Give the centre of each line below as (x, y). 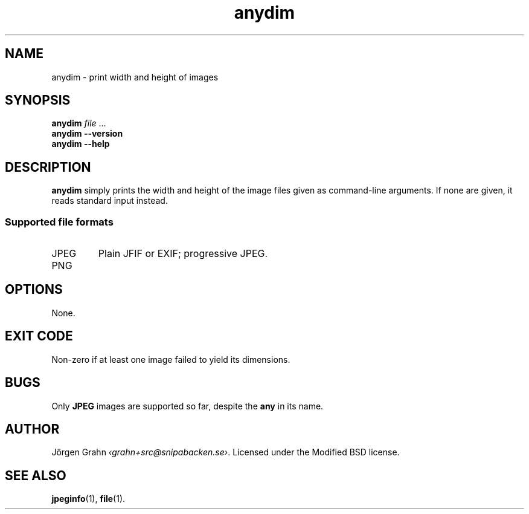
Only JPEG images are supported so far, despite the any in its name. (188, 406)
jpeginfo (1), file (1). (88, 499)
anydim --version (87, 134)
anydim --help (81, 144)
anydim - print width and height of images (135, 77)
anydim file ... (79, 123)
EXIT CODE (39, 336)
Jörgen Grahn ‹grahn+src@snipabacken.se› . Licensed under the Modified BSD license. (226, 452)
